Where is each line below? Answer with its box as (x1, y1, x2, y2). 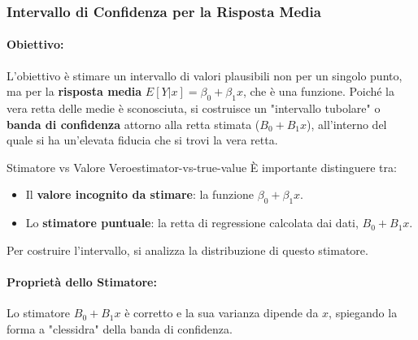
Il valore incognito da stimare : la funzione (25, 186, 255, 203)
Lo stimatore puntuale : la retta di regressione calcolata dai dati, (25, 214, 359, 231)
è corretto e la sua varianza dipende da (124, 304, 319, 321)
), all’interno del (307, 115, 387, 132)
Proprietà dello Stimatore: (7, 273, 157, 290)
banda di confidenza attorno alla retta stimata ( (7, 115, 260, 132)
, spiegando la (329, 304, 398, 321)
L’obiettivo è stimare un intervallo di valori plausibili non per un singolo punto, (7, 67, 403, 84)
